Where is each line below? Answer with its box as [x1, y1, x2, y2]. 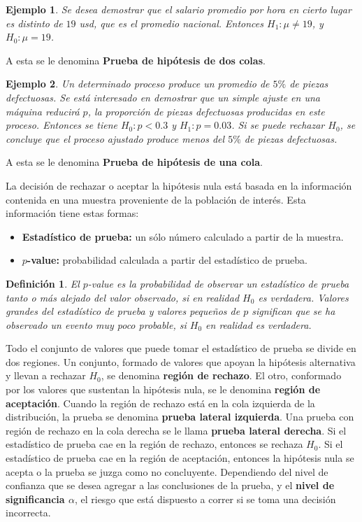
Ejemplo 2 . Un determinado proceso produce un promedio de [6, 76, 270, 91]
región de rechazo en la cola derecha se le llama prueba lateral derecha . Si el [6, 423, 347, 437]
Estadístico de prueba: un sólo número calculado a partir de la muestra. [22, 229, 344, 244]
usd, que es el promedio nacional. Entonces [79, 15, 263, 30]
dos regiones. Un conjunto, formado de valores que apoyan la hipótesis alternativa [6, 354, 356, 369]
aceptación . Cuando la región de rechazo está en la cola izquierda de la [6, 395, 315, 410]
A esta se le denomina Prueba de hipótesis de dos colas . [6, 52, 266, 67]
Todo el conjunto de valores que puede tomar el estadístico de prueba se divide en [6, 341, 356, 355]
